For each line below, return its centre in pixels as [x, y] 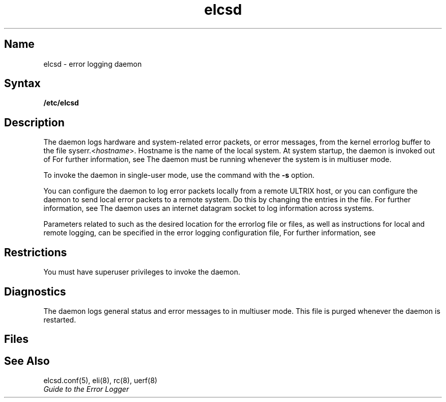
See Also [27, 361]
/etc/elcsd [61, 103]
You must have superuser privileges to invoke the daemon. [142, 272]
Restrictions [36, 252]
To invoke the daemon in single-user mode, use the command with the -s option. [179, 175]
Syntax [22, 84]
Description [34, 122]
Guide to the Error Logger [86, 389]
